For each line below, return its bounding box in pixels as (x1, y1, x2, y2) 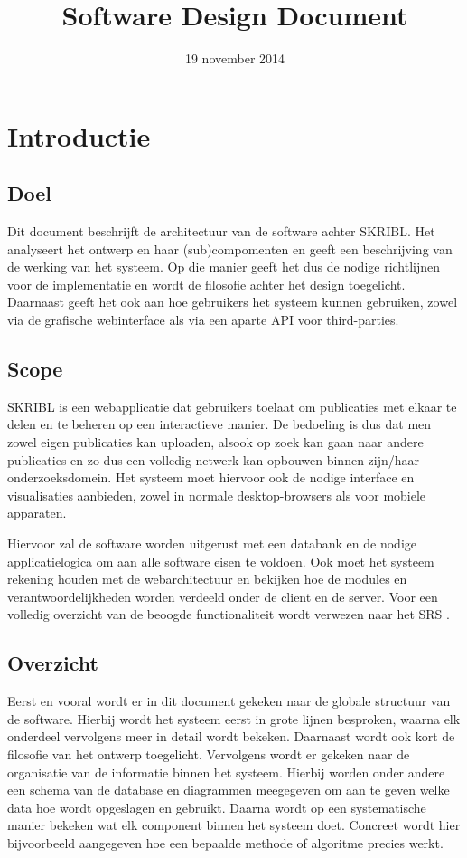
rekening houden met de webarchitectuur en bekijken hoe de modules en (7, 569, 407, 588)
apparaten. (7, 503, 67, 522)
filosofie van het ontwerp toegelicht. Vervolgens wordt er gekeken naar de (7, 744, 410, 763)
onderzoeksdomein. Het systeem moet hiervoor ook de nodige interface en (7, 468, 415, 487)
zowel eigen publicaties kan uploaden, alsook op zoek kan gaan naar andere (7, 433, 424, 452)
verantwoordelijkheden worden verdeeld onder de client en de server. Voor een (7, 586, 438, 605)
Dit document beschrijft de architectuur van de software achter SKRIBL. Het (7, 222, 435, 241)
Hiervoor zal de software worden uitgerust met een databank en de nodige (7, 534, 416, 553)
